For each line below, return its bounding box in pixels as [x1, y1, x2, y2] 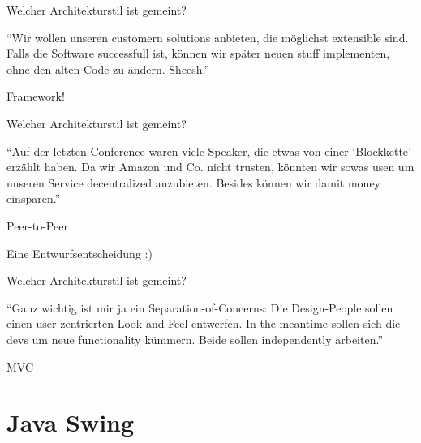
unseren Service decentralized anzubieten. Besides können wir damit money [6, 174, 381, 191]
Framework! [6, 88, 65, 105]
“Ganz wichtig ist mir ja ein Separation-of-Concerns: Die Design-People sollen [6, 299, 393, 316]
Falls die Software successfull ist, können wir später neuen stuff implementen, [6, 45, 390, 62]
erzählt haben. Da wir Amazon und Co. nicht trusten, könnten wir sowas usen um [6, 158, 415, 175]
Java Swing [6, 406, 135, 439]
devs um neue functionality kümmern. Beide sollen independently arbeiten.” [6, 330, 384, 347]
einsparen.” [6, 190, 61, 207]
